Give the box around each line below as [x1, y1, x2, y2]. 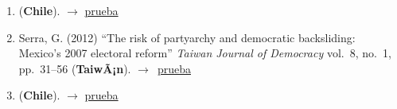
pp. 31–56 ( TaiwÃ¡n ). [18, 60, 131, 76]
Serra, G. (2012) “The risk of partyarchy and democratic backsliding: [18, 29, 356, 45]
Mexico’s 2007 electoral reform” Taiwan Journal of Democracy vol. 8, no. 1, [18, 45, 391, 61]
